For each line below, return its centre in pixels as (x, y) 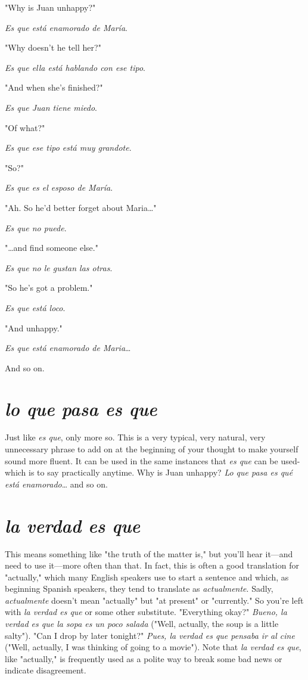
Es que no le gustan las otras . (59, 267)
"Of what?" (25, 127)
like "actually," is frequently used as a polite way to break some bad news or (144, 658)
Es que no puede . (36, 227)
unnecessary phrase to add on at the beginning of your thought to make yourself (152, 449)
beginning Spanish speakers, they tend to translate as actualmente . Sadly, (139, 589)
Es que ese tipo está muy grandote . (68, 148)
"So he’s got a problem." (49, 288)
